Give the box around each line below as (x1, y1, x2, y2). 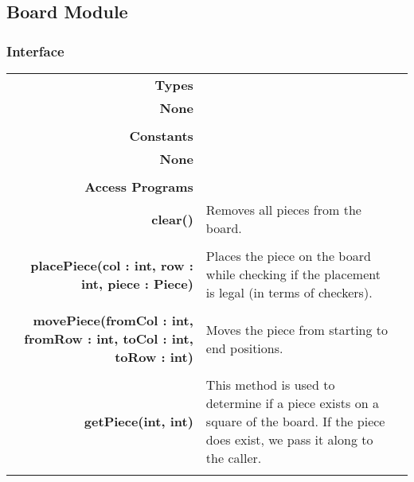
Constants (129, 126, 193, 145)
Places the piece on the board (205, 247, 371, 265)
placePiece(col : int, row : (30, 255, 193, 274)
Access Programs (84, 177, 193, 196)
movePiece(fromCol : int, (33, 311, 193, 329)
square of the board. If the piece (205, 412, 385, 430)
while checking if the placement (205, 265, 381, 283)
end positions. (205, 338, 283, 357)
